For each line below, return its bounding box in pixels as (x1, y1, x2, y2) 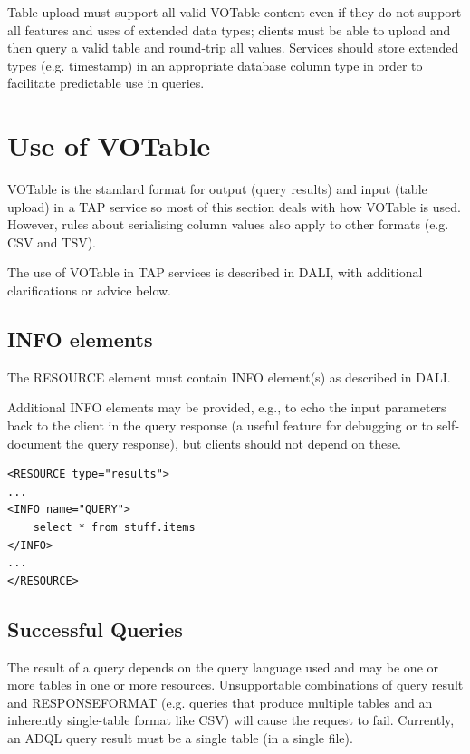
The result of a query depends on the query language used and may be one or (7, 657, 438, 676)
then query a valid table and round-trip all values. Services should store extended (7, 38, 459, 57)
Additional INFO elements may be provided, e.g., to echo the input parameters (7, 398, 446, 417)
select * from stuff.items (33, 521, 196, 535)
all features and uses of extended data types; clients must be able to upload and (7, 20, 451, 39)
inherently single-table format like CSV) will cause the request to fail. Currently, (7, 710, 455, 730)
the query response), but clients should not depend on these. (65, 433, 401, 452)
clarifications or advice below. (7, 281, 171, 300)
